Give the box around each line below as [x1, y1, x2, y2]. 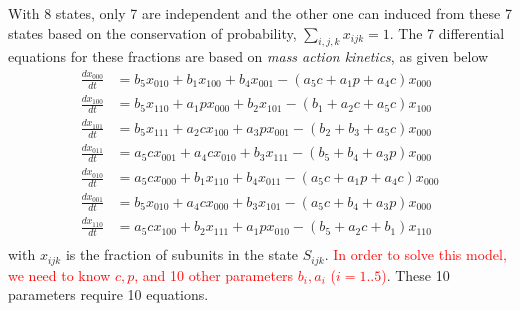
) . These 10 [381, 264, 450, 285]
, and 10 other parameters [134, 264, 294, 285]
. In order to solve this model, [324, 244, 507, 265]
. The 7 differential [389, 22, 505, 43]
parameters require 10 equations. [8, 284, 209, 305]
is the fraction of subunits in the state [65, 244, 299, 265]
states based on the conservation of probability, [8, 22, 297, 43]
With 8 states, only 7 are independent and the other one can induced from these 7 [8, 3, 512, 23]
